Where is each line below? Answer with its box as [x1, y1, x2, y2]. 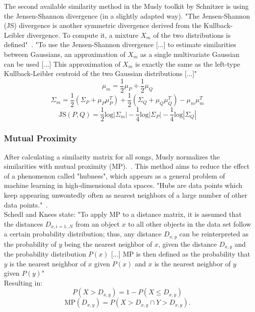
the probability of [4, 238, 57, 249]
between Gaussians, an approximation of [4, 49, 126, 59]
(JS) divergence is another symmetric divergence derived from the [4, 20, 202, 30]
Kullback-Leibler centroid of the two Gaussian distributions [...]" [4, 68, 197, 78]
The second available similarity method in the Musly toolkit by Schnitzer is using [4, 1, 249, 11]
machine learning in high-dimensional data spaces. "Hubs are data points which [4, 180, 242, 190]
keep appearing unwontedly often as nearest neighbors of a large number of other [4, 189, 248, 200]
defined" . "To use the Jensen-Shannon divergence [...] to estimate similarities [4, 39, 236, 50]
